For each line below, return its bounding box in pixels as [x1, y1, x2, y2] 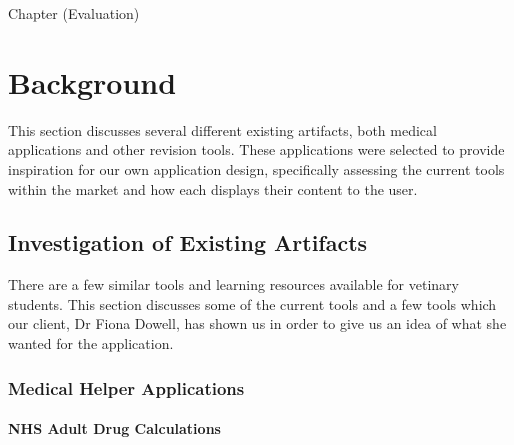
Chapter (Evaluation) [8, 3, 140, 23]
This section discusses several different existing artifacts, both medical [8, 119, 437, 140]
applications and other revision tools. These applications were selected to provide [8, 139, 505, 160]
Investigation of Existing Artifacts [8, 227, 368, 258]
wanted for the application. [8, 333, 174, 354]
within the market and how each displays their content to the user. [8, 178, 418, 199]
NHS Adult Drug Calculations [8, 418, 221, 439]
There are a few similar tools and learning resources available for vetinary [8, 274, 459, 295]
